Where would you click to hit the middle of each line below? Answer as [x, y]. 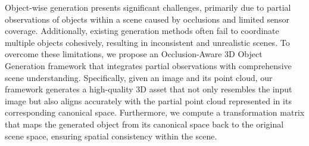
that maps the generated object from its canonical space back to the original [144, 124]
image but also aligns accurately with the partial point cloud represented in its [148, 100]
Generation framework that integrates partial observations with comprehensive [148, 65]
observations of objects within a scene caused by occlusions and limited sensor [147, 19]
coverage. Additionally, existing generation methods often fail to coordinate [142, 31]
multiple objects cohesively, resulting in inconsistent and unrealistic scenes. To [147, 42]
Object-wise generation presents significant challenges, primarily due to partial [148, 7]
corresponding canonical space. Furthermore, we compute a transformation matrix [155, 112]
